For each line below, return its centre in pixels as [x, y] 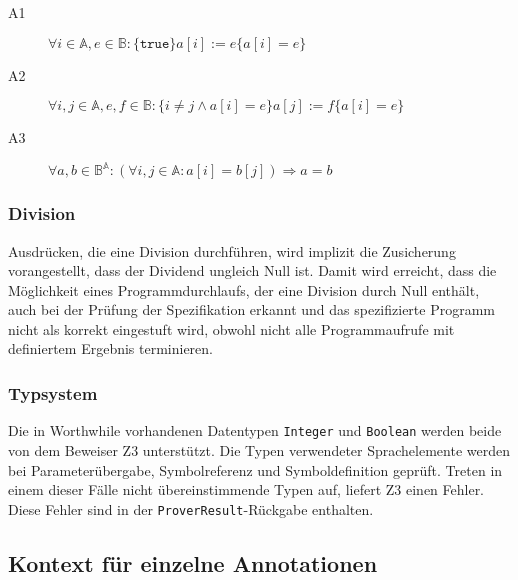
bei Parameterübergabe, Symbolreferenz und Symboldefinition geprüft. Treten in [255, 469]
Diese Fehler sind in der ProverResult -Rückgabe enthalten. [191, 508]
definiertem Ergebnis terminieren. [111, 348]
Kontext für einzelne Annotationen [193, 562]
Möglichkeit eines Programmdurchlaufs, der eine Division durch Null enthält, [244, 289]
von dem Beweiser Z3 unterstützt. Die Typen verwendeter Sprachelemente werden [259, 449]
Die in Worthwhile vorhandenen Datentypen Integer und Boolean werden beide [255, 430]
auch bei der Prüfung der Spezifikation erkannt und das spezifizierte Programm [251, 309]
